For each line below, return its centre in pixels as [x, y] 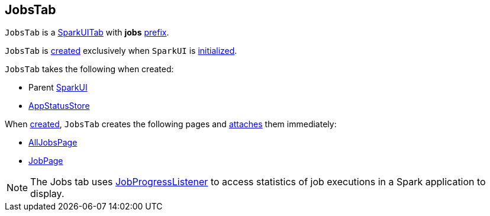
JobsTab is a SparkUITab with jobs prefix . [87, 33]
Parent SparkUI [58, 88]
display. [47, 194]
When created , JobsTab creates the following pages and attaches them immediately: [171, 124]
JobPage [46, 161]
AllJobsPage [53, 143]
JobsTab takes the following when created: [89, 69]
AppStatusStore [59, 106]
